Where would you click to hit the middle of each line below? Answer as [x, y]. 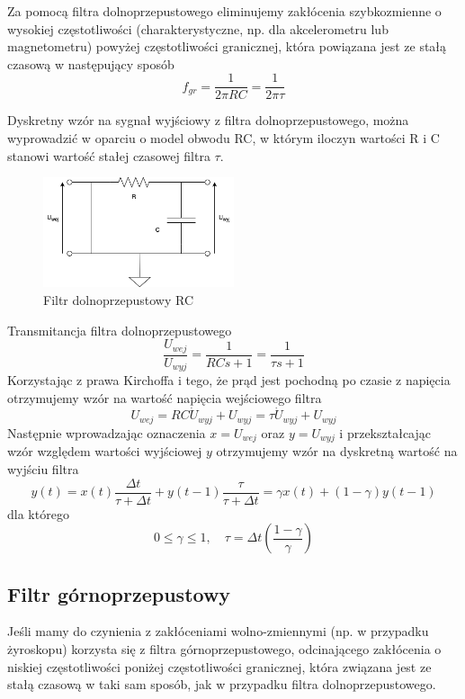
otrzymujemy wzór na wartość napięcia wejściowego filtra [165, 397]
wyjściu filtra [43, 468]
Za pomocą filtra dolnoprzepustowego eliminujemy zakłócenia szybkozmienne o [224, 11]
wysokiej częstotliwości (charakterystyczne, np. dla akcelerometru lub [198, 28]
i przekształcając [385, 432]
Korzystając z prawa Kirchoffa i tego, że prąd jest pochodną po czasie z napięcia [229, 380]
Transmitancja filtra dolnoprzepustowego [120, 330]
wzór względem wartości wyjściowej [105, 451]
